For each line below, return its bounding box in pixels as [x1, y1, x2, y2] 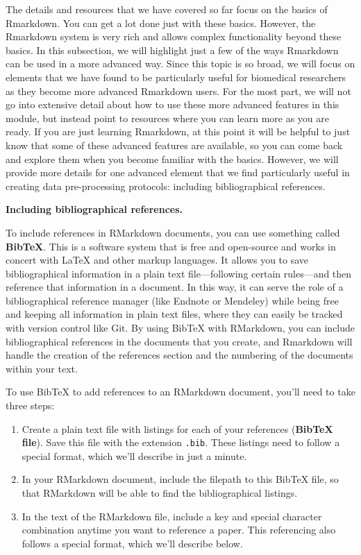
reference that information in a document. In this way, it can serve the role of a [6, 280, 344, 294]
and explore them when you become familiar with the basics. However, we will [6, 151, 339, 166]
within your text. [6, 361, 78, 375]
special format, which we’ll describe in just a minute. [22, 448, 247, 463]
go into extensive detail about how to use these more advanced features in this [6, 97, 339, 112]
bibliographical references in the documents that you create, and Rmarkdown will [6, 334, 353, 348]
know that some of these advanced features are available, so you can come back [6, 137, 343, 152]
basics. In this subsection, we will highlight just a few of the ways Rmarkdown [6, 42, 339, 57]
